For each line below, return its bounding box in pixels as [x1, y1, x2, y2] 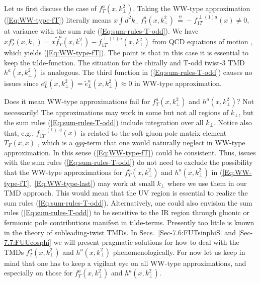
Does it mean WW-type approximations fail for [4, 96, 150, 107]
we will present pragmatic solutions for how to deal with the [53, 237, 239, 247]
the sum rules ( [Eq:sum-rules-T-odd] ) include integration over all [4, 117, 204, 127]
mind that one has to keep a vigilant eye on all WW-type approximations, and [4, 257, 246, 268]
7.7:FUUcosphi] [4, 237, 52, 247]
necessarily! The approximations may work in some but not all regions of [4, 107, 229, 118]
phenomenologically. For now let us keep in [113, 246, 245, 257]
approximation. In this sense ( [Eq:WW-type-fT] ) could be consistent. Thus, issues [4, 147, 256, 157]
